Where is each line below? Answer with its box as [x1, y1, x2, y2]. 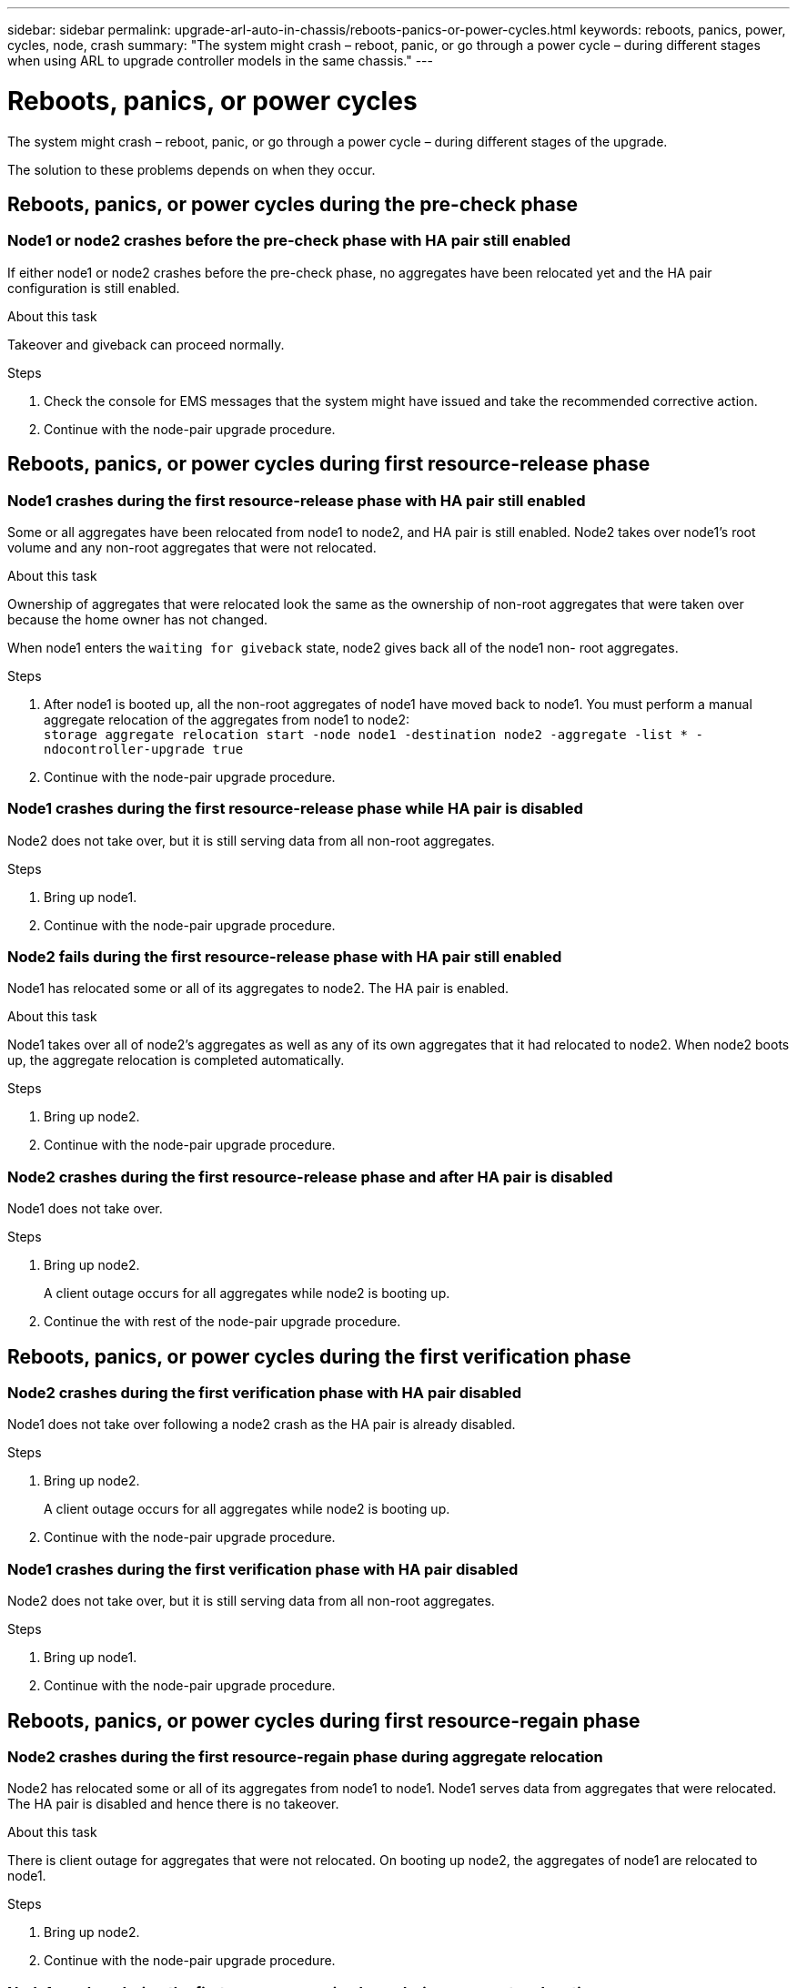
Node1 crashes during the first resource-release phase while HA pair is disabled [7, 799, 583, 818]
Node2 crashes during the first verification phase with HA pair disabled [7, 1384, 522, 1403]
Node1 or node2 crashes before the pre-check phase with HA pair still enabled [7, 231, 571, 250]
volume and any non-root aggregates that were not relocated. [7, 539, 377, 555]
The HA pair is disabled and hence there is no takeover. [7, 1796, 339, 1812]
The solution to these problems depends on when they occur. [7, 161, 376, 177]
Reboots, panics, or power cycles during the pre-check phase [7, 192, 578, 216]
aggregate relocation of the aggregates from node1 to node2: [44, 711, 409, 727]
